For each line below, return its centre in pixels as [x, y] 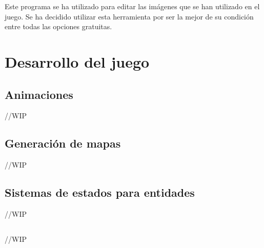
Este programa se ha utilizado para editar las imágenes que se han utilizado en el [132, 6]
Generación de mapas [63, 143]
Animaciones [39, 94]
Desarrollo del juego [77, 61]
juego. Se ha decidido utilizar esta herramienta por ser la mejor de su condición [129, 16]
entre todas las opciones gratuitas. [58, 26]
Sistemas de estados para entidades [100, 192]
